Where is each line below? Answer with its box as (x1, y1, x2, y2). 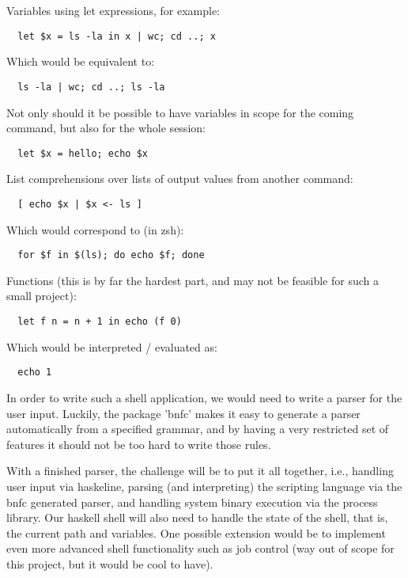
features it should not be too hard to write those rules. (6, 435, 271, 452)
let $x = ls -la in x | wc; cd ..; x (17, 30, 216, 42)
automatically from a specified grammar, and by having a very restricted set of (6, 420, 389, 437)
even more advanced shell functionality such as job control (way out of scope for (6, 540, 395, 557)
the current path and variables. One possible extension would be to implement (6, 524, 386, 541)
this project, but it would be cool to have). (6, 555, 213, 572)
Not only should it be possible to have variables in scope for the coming (6, 104, 354, 120)
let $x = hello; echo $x (17, 147, 148, 159)
